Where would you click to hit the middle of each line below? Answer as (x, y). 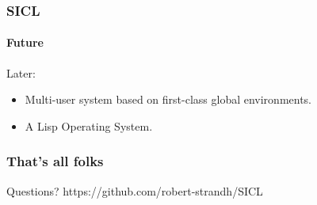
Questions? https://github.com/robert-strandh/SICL (135, 190)
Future (25, 42)
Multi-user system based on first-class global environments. (168, 99)
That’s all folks (55, 161)
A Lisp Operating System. (89, 125)
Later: (21, 72)
